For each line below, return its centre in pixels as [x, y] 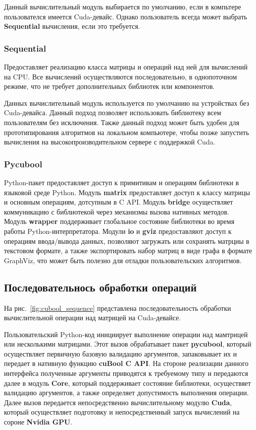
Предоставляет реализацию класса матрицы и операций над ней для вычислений [126, 67]
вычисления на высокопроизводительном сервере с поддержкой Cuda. [110, 142]
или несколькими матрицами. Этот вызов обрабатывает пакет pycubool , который [128, 344]
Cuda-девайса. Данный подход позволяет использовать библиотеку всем [113, 112]
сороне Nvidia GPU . [38, 422]
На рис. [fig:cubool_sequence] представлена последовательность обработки [118, 308]
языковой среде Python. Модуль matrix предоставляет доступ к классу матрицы [127, 192]
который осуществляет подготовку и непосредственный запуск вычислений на [122, 412]
